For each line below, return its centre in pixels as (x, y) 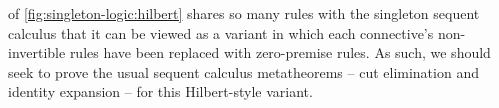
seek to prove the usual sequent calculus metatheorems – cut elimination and (243, 71)
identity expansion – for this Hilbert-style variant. (160, 91)
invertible (37, 52)
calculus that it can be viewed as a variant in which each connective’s (221, 32)
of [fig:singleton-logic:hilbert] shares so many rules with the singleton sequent (244, 13)
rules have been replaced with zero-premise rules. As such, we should (280, 52)
